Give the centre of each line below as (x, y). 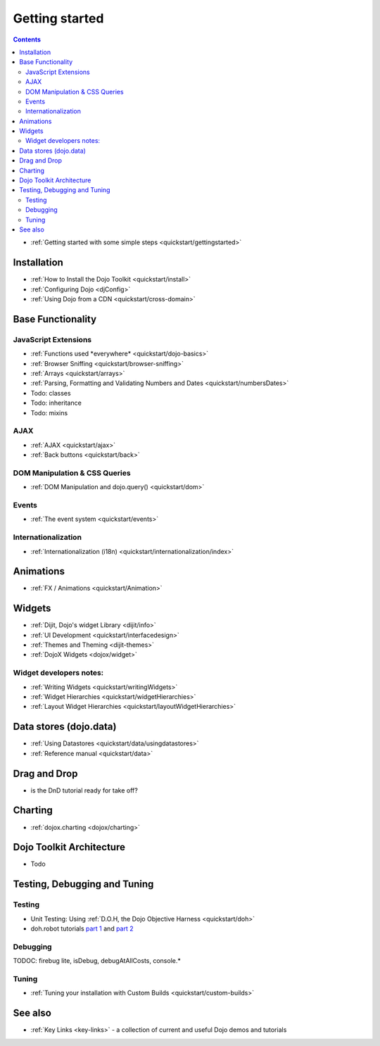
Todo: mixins (49, 412)
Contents (27, 39)
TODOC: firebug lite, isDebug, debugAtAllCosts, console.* (97, 961)
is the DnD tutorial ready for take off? (84, 790)
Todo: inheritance (56, 403)
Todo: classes (51, 393)
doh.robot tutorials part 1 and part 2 (82, 928)
